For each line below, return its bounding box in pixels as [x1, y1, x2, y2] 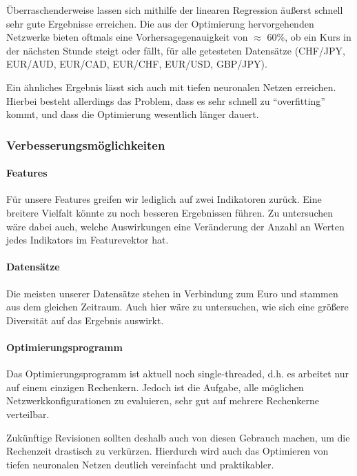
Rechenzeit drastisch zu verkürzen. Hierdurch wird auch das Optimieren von [6, 444, 329, 458]
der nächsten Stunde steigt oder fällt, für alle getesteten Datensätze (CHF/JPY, [6, 43, 345, 57]
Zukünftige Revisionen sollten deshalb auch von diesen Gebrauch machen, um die [6, 430, 350, 444]
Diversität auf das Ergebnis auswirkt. [6, 313, 164, 327]
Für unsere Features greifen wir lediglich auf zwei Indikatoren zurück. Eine [6, 192, 322, 206]
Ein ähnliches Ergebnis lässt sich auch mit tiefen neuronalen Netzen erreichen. [6, 79, 336, 94]
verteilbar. [6, 406, 50, 421]
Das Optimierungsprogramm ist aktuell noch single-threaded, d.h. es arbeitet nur [6, 366, 349, 381]
